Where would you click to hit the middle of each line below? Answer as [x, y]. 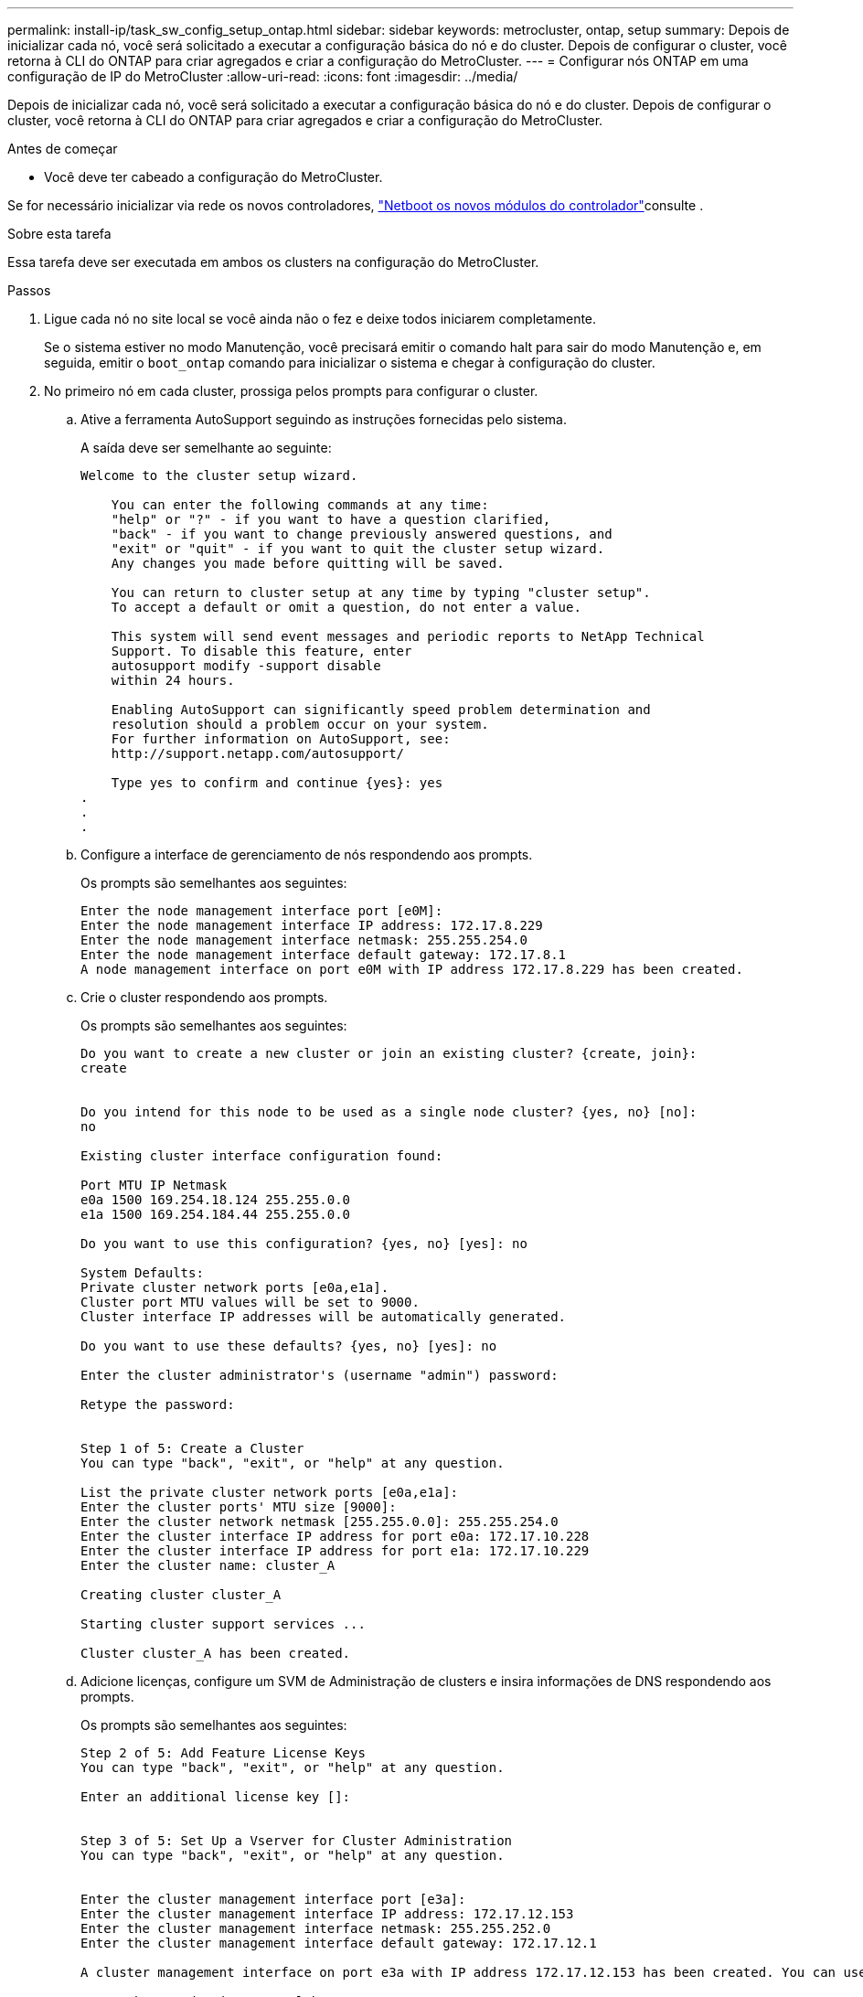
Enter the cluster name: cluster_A [208, 1565]
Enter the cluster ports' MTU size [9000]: [239, 1507]
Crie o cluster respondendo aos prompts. [204, 997]
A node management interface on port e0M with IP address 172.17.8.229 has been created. [412, 969]
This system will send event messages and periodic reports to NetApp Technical [408, 636]
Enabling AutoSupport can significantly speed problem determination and [381, 710]
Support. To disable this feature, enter [261, 651]
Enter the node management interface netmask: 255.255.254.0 [304, 940]
